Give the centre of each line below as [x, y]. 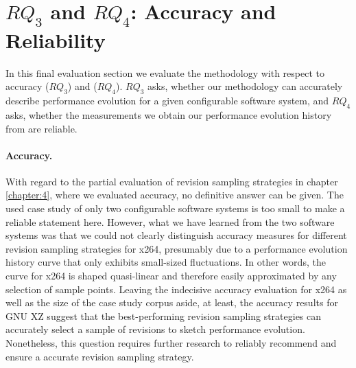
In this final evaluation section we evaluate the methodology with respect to [165, 72]
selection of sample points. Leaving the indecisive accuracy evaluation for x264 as [176, 289]
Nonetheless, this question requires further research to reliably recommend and [171, 343]
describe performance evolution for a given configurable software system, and [167, 101]
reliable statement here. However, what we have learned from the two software [170, 221]
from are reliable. [41, 128]
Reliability [56, 39]
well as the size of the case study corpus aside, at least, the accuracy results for [172, 302]
